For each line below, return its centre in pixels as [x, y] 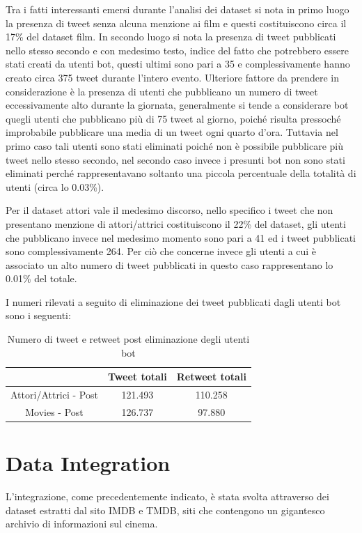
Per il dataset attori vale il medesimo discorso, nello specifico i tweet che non [170, 210]
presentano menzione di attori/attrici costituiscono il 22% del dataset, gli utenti [176, 223]
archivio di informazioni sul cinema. [82, 524]
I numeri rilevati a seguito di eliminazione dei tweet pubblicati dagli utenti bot [173, 301]
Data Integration [88, 463]
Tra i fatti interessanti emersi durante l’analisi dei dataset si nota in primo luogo [178, 9]
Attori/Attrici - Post [54, 395]
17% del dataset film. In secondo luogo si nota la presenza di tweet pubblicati [171, 37]
